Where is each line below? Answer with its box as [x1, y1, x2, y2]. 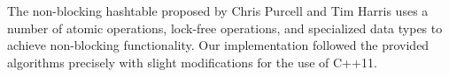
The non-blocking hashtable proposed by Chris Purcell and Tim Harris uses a [7, 2, 429, 19]
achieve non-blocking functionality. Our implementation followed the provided [7, 36, 430, 54]
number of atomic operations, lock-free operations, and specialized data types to [7, 18, 443, 37]
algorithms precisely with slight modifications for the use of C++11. [7, 52, 377, 71]
